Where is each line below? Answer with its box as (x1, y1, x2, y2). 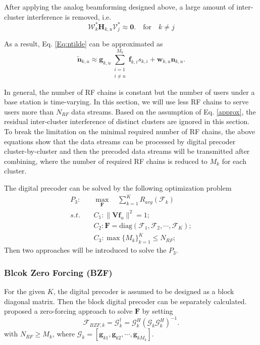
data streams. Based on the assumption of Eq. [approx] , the (71, 106, 256, 117)
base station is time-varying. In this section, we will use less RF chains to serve (4, 96, 249, 107)
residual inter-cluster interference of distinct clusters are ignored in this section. (4, 116, 250, 127)
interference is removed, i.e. (27, 11, 112, 22)
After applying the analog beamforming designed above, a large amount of (4, 2, 234, 12)
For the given (4, 286, 45, 297)
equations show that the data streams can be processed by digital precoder (4, 136, 236, 146)
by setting (142, 306, 173, 316)
